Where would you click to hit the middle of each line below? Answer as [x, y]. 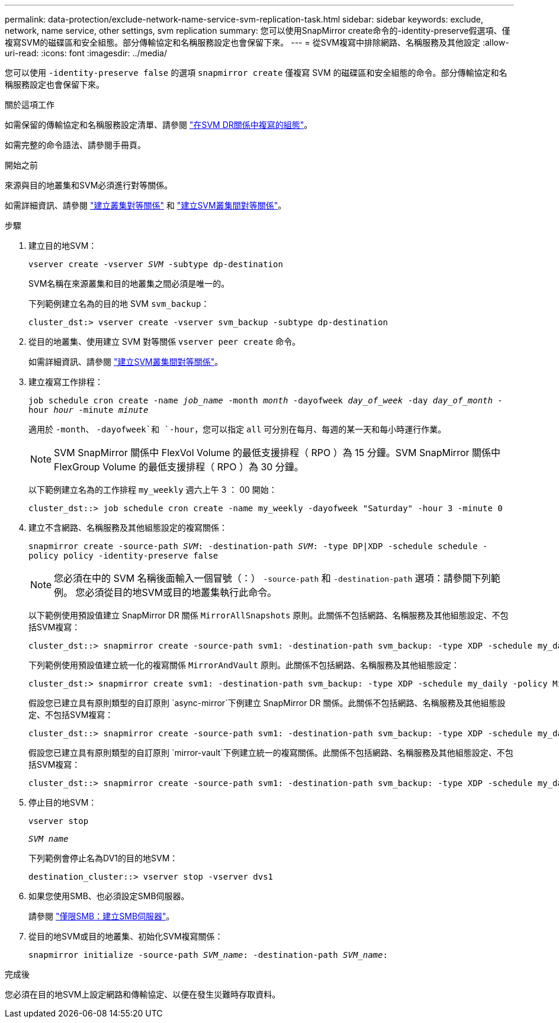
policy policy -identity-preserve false [123, 556]
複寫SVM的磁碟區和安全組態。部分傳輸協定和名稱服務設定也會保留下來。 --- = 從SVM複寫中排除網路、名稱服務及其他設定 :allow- [257, 42]
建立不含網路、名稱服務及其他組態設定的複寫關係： [128, 527]
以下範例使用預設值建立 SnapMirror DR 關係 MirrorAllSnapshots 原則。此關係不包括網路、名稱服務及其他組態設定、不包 [269, 615]
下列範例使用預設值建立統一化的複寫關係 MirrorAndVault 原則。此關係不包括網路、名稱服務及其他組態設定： [244, 665]
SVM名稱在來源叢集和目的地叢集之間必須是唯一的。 [129, 283]
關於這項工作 [30, 105]
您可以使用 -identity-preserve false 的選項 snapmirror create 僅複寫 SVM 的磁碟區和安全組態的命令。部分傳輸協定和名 [256, 73]
